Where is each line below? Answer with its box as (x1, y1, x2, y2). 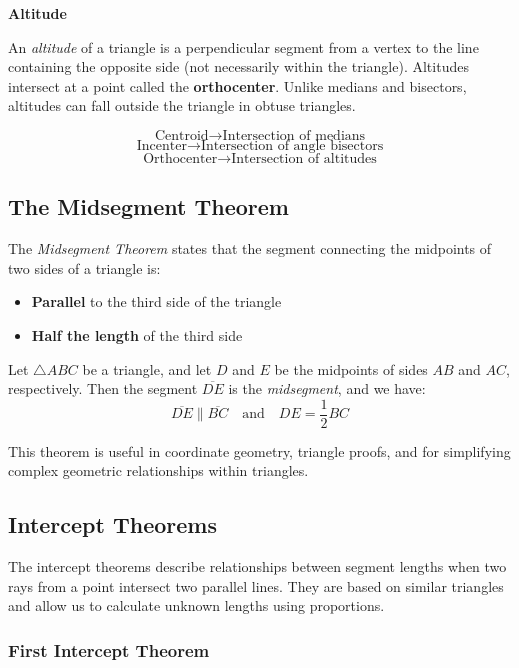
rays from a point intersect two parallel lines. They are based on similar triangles (8, 575, 504, 596)
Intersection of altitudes (231, 151, 377, 166)
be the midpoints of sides (274, 358, 428, 379)
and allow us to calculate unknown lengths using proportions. (8, 595, 385, 616)
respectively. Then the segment (8, 378, 198, 399)
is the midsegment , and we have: (228, 378, 426, 399)
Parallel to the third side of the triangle (31, 291, 282, 312)
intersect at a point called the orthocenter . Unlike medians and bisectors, (8, 75, 467, 96)
